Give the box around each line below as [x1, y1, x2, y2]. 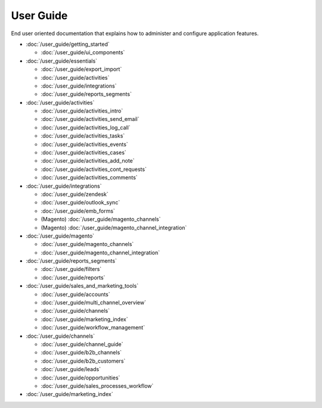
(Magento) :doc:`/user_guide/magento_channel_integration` [41, 224, 187, 231]
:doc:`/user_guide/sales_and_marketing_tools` [26, 282, 139, 289]
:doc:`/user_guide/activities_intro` [41, 107, 123, 114]
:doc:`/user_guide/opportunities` [41, 374, 120, 381]
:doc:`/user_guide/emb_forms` [41, 207, 116, 214]
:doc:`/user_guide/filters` [41, 266, 102, 273]
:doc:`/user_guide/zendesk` [41, 191, 109, 198]
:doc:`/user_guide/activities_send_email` [41, 116, 140, 123]
